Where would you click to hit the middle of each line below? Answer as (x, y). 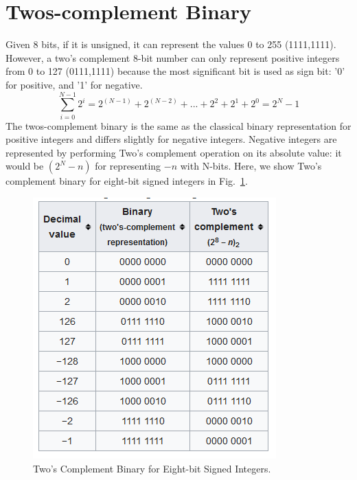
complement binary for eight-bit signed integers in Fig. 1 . (127, 181)
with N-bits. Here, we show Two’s (251, 166)
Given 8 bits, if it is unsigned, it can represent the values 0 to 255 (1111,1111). (171, 44)
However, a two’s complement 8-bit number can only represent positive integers (173, 57)
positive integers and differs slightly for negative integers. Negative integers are (171, 139)
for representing (128, 166)
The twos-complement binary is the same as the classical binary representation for (178, 125)
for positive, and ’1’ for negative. (74, 84)
